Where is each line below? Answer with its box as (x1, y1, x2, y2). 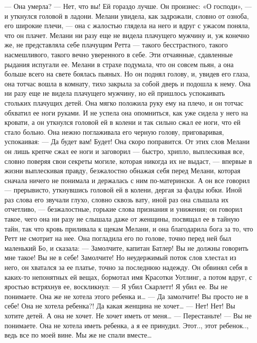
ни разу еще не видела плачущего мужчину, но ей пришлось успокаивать (4, 88, 225, 98)
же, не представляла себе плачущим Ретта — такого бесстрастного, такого (4, 39, 228, 50)
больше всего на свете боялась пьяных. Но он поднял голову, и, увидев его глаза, (4, 69, 250, 79)
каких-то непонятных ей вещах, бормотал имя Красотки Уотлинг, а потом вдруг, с (4, 271, 253, 282)
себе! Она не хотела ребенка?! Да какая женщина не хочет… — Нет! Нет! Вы (4, 301, 235, 311)
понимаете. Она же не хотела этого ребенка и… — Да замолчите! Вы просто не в (4, 291, 249, 301)
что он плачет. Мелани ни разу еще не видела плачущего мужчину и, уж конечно (4, 30, 250, 40)
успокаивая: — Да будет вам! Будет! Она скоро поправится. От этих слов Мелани (4, 136, 250, 147)
